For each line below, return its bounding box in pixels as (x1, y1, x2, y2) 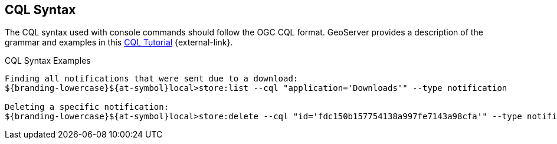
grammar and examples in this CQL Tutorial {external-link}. (5, 37, 233, 48)
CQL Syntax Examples (5, 55, 91, 66)
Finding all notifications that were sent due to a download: (5, 74, 299, 84)
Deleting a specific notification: (5, 102, 169, 112)
